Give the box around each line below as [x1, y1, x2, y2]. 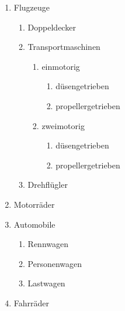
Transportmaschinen [27, 40, 100, 53]
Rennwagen [27, 238, 69, 250]
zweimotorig [41, 119, 85, 131]
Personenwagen [27, 257, 82, 269]
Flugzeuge [13, 1, 50, 13]
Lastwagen [27, 277, 65, 289]
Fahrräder [13, 296, 50, 309]
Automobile [13, 218, 55, 230]
